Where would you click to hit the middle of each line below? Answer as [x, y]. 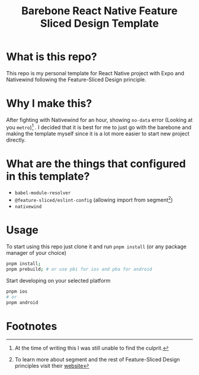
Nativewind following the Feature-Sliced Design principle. [76, 79]
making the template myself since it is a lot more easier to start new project [98, 133]
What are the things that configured [96, 164]
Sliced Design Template [99, 23]
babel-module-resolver [43, 193]
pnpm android [22, 302]
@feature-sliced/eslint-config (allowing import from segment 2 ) [94, 200]
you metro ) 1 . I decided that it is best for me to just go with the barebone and [99, 127]
